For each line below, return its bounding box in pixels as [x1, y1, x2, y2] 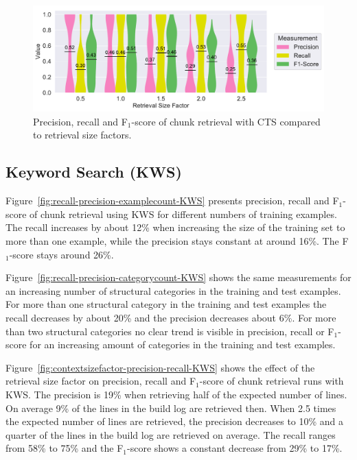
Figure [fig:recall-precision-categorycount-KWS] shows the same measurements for [5, 270, 352, 285]
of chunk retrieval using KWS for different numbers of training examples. [30, 206, 337, 221]
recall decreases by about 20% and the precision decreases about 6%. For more [5, 311, 336, 324]
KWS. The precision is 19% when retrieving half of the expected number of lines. [5, 387, 347, 401]
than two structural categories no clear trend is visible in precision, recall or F [5, 324, 334, 338]
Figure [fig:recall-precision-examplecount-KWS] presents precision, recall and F [5, 193, 339, 208]
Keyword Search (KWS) [5, 161, 182, 182]
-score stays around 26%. [9, 247, 114, 261]
